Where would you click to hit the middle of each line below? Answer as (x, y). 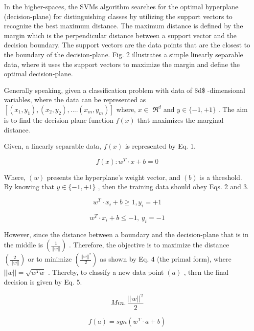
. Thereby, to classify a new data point (106, 272)
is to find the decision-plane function (59, 120)
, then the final (206, 272)
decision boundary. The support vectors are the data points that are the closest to (127, 45)
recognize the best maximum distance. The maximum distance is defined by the (124, 26)
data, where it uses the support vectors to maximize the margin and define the (122, 64)
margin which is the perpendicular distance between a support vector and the (120, 35)
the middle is (23, 245)
